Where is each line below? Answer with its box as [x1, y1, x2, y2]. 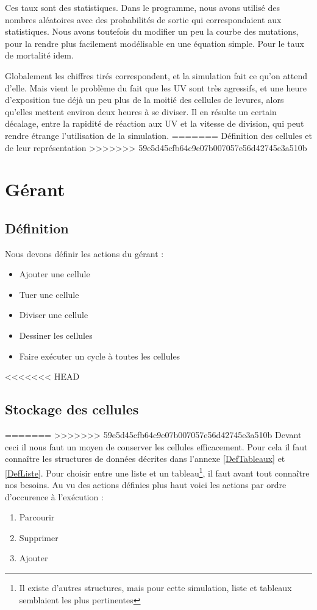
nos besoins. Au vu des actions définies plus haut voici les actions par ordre [5, 478, 287, 491]
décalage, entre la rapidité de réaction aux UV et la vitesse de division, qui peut [5, 117, 304, 130]
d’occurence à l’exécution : [5, 490, 104, 503]
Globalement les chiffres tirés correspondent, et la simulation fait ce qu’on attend [5, 69, 308, 82]
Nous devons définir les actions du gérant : [5, 247, 164, 260]
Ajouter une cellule [19, 268, 90, 280]
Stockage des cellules [5, 400, 139, 419]
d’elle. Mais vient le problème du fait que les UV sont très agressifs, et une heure [5, 81, 307, 94]
